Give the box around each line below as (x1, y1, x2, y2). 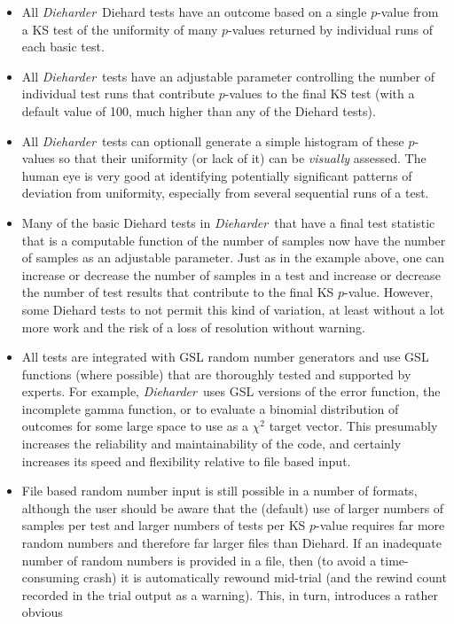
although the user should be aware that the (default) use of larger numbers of (21, 498, 444, 517)
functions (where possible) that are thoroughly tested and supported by (21, 364, 411, 383)
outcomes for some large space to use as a (21, 417, 248, 435)
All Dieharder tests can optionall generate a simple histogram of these (21, 131, 404, 150)
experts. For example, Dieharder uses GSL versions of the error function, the (21, 382, 441, 401)
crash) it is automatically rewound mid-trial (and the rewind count (83, 568, 447, 587)
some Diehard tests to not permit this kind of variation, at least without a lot (21, 300, 445, 318)
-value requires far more (316, 516, 445, 534)
